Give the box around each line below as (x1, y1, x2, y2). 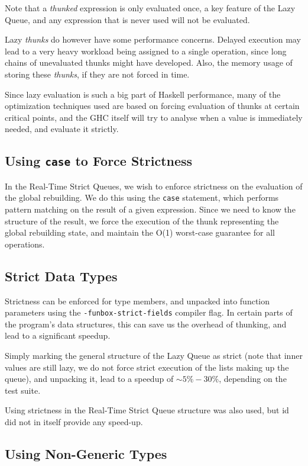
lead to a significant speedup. (5, 329, 111, 342)
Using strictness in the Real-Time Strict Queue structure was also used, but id (5, 404, 289, 416)
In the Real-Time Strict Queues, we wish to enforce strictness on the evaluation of (5, 179, 303, 192)
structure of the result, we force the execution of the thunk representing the (5, 214, 279, 227)
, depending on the (219, 372, 287, 385)
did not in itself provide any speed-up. (5, 415, 143, 428)
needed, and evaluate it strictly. (5, 123, 119, 135)
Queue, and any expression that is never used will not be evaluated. (5, 13, 250, 25)
